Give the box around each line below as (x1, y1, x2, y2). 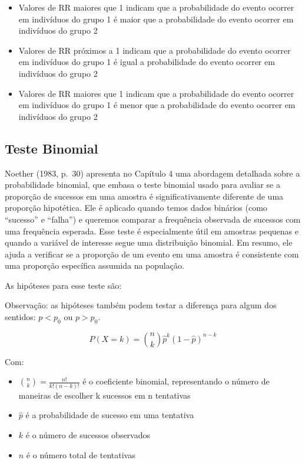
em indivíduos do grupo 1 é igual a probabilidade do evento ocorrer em (18, 56, 275, 68)
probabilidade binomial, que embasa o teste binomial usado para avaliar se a (5, 178, 280, 191)
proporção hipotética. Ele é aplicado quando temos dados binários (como (5, 201, 267, 214)
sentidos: (5, 311, 36, 323)
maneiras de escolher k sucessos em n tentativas (18, 389, 191, 401)
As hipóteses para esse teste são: (5, 279, 122, 291)
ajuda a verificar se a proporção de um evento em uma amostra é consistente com (5, 247, 299, 260)
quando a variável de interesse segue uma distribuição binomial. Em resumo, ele (5, 236, 293, 249)
